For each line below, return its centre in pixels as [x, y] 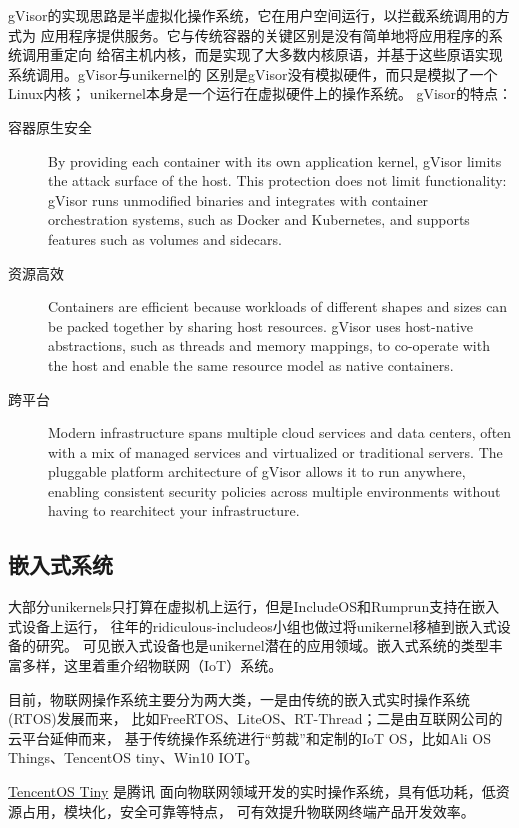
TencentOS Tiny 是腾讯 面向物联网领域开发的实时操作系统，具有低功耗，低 [252, 791]
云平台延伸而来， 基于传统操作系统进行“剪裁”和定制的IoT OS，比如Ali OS [249, 737]
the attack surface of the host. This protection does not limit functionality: [277, 180]
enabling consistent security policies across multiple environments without [274, 490]
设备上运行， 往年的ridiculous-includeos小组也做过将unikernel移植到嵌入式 [259, 625]
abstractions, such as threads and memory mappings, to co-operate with [269, 345]
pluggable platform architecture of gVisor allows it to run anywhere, [257, 471]
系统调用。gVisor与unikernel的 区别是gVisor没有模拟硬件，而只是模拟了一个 [253, 73]
